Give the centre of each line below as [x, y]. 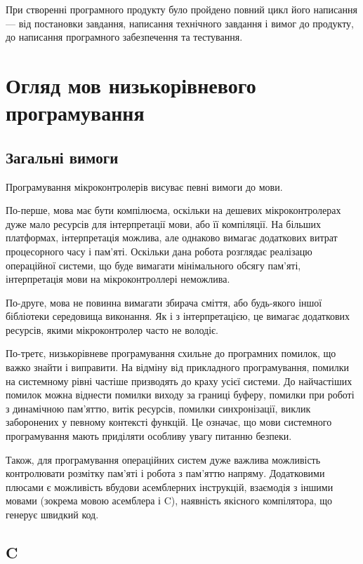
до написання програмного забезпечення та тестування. [124, 37]
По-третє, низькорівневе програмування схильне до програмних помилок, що [171, 353]
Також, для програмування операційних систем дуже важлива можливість [163, 459]
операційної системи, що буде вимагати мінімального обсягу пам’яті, [153, 265]
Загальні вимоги [62, 157]
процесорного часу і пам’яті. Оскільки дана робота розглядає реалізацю [159, 251]
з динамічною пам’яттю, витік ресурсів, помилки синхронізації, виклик [158, 408]
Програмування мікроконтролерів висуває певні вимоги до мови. [144, 186]
